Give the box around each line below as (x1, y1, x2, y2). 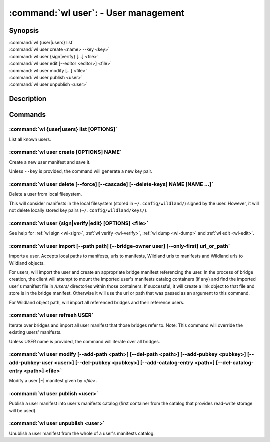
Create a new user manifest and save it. (9, 159, 91, 165)
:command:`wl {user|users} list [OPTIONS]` (9, 126, 117, 133)
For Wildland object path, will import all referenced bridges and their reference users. (9, 299, 185, 305)
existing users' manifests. (9, 329, 62, 335)
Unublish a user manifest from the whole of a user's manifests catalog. (9, 430, 155, 436)
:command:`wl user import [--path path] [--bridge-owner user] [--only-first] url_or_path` (9, 242, 230, 249)
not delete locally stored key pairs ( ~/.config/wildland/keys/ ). (9, 207, 148, 213)
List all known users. (9, 136, 52, 142)
